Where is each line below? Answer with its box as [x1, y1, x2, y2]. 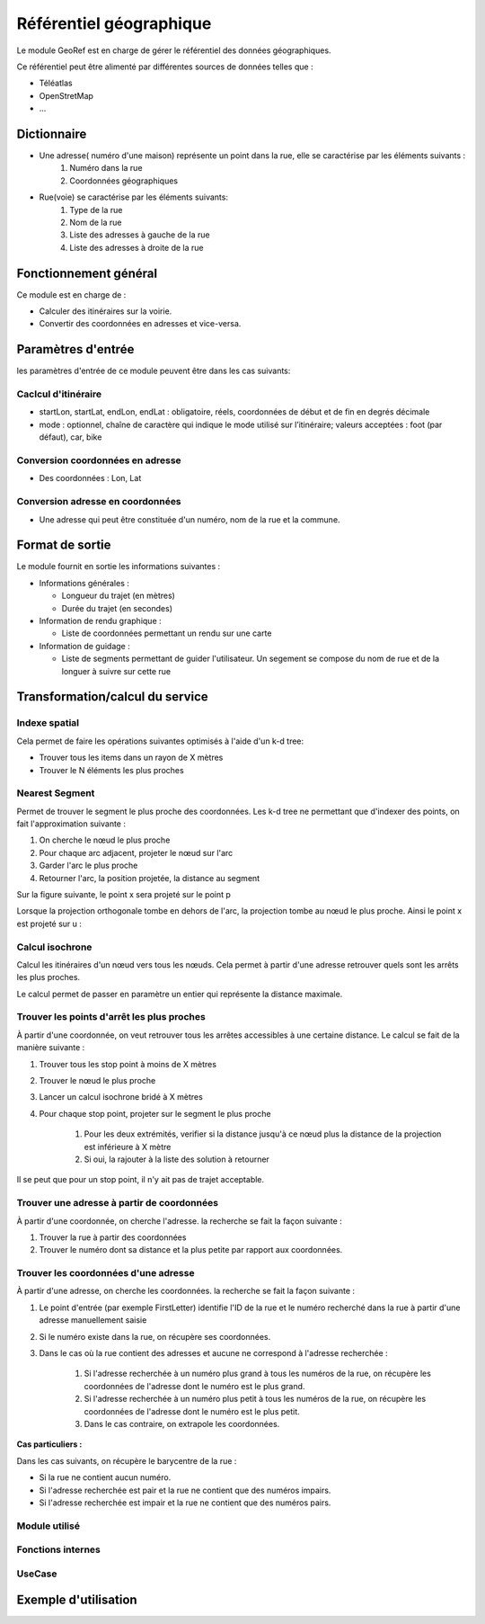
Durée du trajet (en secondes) [61, 602, 173, 613]
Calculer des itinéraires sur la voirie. [39, 306, 172, 317]
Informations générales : [39, 577, 130, 588]
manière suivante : [16, 1042, 85, 1053]
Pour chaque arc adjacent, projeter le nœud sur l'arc [39, 847, 234, 858]
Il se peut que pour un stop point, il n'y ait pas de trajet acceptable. [16, 1174, 265, 1185]
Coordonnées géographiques [69, 175, 179, 186]
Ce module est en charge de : [16, 289, 127, 300]
